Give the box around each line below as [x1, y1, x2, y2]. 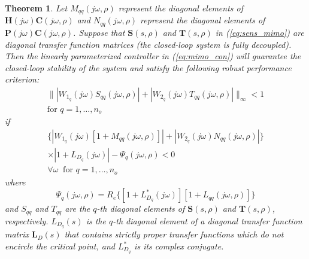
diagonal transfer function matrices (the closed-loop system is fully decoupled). [5, 38, 292, 50]
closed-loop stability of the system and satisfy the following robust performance [5, 61, 292, 74]
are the [65, 202, 90, 215]
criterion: [5, 73, 40, 86]
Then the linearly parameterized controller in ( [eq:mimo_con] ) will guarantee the [5, 50, 301, 62]
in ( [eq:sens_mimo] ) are [215, 26, 304, 38]
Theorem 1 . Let [5, 2, 68, 14]
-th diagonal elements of [96, 202, 185, 215]
